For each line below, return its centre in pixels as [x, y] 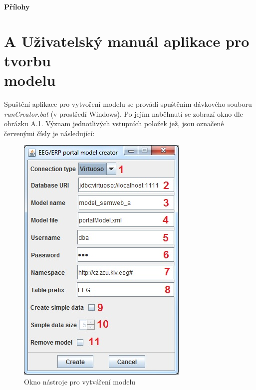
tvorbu [27, 60]
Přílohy [17, 6]
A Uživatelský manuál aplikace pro [127, 41]
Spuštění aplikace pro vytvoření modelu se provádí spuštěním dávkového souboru [128, 104]
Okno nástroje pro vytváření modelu [80, 382]
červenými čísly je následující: [49, 133]
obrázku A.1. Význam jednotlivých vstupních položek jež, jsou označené [114, 123]
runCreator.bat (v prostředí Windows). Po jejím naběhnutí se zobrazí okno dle [124, 113]
